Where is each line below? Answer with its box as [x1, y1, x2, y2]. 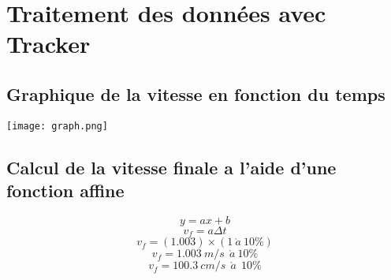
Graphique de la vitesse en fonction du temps [6, 81, 385, 106]
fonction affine [6, 178, 125, 203]
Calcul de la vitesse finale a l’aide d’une [6, 155, 337, 179]
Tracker [6, 28, 91, 60]
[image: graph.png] [6, 120, 108, 132]
